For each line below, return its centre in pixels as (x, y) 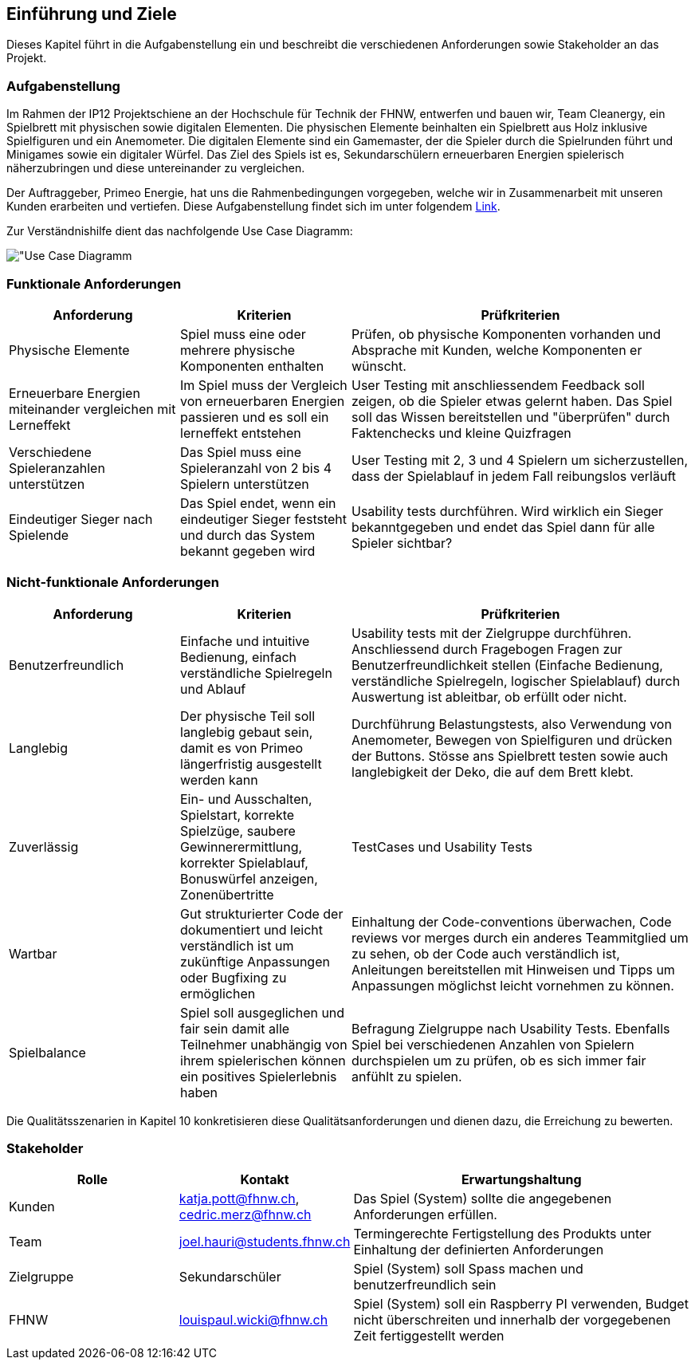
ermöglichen (218, 993)
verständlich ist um (237, 945)
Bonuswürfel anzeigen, (249, 878)
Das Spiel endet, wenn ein (258, 503)
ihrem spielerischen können (263, 1060)
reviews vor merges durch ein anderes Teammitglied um (520, 937)
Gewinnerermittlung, (241, 846)
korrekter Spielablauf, (244, 862)
